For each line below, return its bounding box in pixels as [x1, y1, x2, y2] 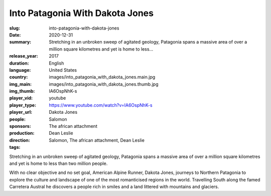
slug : [9, 25, 20, 31]
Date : [9, 32, 21, 38]
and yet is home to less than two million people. [9, 160, 108, 166]
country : [9, 74, 28, 80]
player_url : [9, 109, 33, 115]
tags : [9, 144, 21, 150]
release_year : [9, 53, 39, 59]
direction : [9, 137, 30, 143]
